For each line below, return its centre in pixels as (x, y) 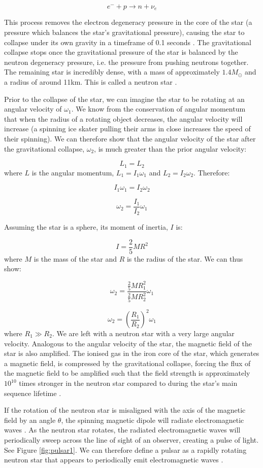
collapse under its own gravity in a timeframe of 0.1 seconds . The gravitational (128, 42)
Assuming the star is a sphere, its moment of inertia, (86, 227)
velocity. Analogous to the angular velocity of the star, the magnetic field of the (128, 343)
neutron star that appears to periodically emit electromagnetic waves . (114, 460)
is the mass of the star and (75, 258)
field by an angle (30, 420)
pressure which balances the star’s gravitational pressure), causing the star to (124, 32)
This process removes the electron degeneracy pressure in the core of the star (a (128, 22)
